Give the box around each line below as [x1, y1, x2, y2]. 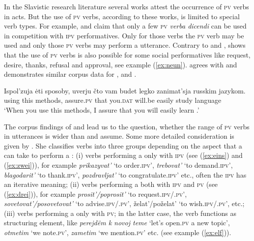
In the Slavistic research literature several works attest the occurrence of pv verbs [4, 1, 249, 11]
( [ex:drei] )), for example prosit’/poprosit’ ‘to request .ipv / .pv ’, [4, 188, 187, 199]
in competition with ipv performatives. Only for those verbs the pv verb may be [4, 30, 244, 40]
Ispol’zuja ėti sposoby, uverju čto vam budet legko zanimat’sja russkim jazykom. [4, 85, 246, 95]
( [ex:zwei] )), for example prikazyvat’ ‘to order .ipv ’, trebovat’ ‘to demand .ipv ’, [4, 159, 233, 170]
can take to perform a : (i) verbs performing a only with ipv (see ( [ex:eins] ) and [4, 150, 243, 160]
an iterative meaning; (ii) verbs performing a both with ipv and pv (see [4, 179, 218, 189]
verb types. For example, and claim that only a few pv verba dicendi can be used [4, 21, 247, 31]
